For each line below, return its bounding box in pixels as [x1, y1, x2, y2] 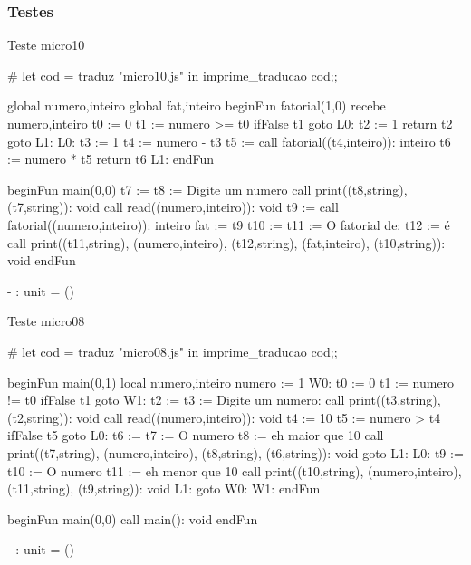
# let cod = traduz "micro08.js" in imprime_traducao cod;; [7, 341, 338, 360]
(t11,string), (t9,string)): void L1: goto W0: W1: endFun [7, 479, 321, 498]
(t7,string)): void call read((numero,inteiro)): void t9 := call [7, 197, 339, 216]
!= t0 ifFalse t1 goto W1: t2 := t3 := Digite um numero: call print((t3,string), [7, 390, 441, 409]
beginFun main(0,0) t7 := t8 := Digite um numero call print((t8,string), [7, 179, 408, 198]
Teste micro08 [7, 311, 85, 330]
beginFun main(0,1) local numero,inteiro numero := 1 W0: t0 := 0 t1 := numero [7, 372, 455, 391]
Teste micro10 [7, 35, 85, 54]
